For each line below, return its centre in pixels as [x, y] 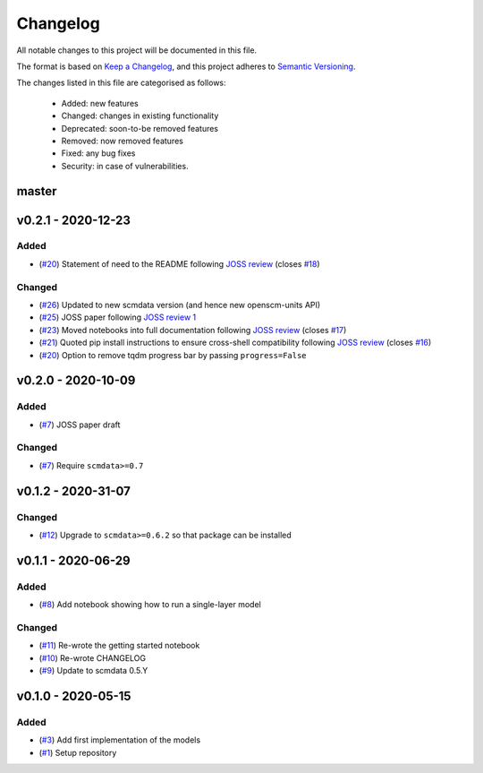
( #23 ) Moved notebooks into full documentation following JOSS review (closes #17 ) [193, 330]
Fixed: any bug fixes [98, 153]
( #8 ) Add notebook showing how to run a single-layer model [150, 605]
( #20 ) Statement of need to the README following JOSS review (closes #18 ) [180, 263]
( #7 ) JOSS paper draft [80, 425]
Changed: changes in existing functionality [140, 116]
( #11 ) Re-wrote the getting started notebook [119, 646]
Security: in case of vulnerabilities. [125, 166]
